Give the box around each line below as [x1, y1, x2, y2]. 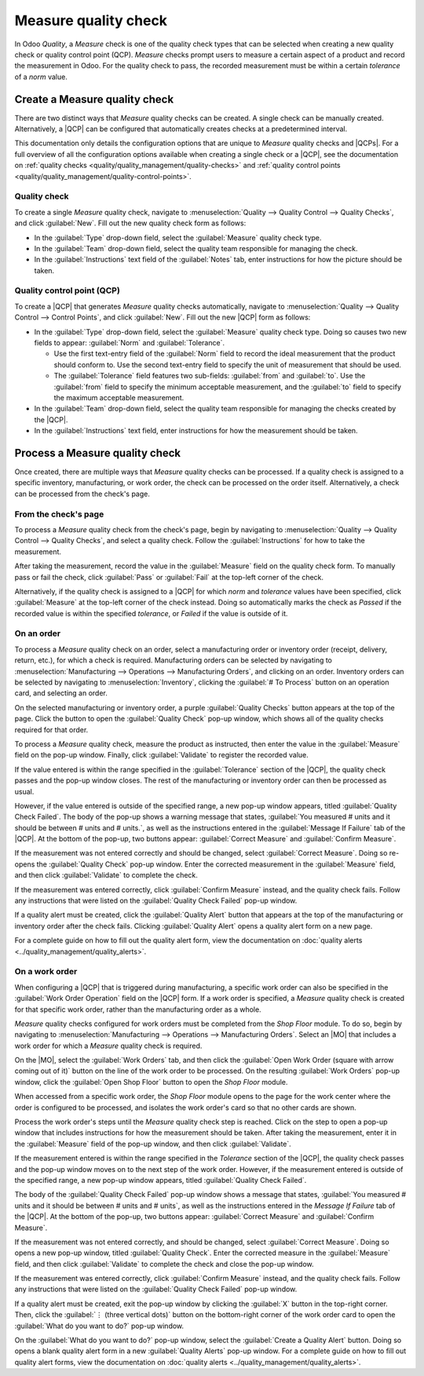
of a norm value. [14, 71, 68, 82]
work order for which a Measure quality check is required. [14, 1041, 203, 1050]
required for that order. [14, 724, 89, 734]
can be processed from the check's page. [14, 489, 151, 498]
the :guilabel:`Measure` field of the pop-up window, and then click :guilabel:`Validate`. [14, 1139, 292, 1148]
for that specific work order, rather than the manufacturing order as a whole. [14, 1005, 262, 1014]
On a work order [14, 966, 78, 977]
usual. [14, 787, 35, 796]
